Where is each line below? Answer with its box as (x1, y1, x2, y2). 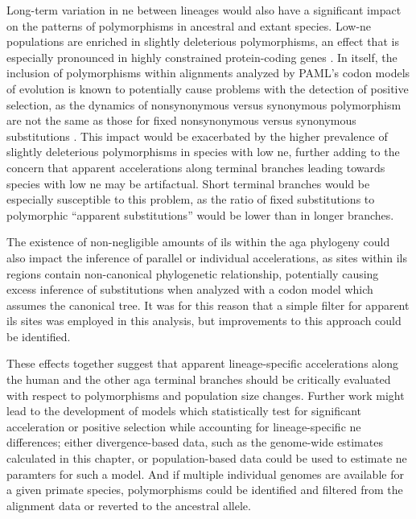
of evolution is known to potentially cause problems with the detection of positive (6, 80, 409, 97)
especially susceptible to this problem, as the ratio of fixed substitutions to (6, 191, 375, 208)
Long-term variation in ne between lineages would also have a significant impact (6, 2, 402, 18)
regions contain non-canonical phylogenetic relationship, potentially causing (6, 265, 379, 282)
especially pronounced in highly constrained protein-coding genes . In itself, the (6, 48, 397, 65)
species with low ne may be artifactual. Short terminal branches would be (6, 175, 370, 192)
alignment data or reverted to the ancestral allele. (6, 496, 251, 513)
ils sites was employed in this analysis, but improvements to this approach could (6, 312, 402, 329)
